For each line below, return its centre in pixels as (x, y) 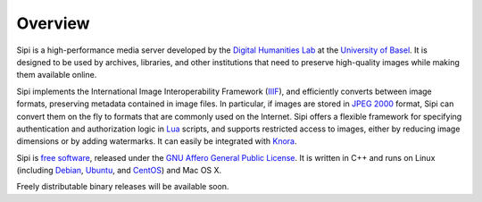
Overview (53, 23)
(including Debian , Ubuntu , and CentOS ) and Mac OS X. (119, 171)
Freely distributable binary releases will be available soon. (123, 187)
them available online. (57, 75)
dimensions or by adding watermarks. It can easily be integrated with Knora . (157, 141)
